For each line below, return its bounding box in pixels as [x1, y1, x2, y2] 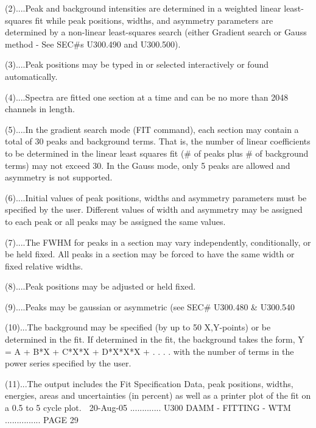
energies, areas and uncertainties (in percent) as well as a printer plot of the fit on [5, 389, 311, 402]
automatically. [5, 70, 58, 82]
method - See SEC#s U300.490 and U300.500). [5, 37, 181, 50]
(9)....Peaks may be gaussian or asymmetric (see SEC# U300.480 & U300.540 [5, 300, 295, 313]
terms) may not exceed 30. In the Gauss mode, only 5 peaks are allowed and [5, 159, 290, 171]
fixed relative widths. [5, 259, 83, 272]
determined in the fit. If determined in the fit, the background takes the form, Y [5, 333, 304, 346]
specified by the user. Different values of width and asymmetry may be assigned [5, 203, 303, 216]
